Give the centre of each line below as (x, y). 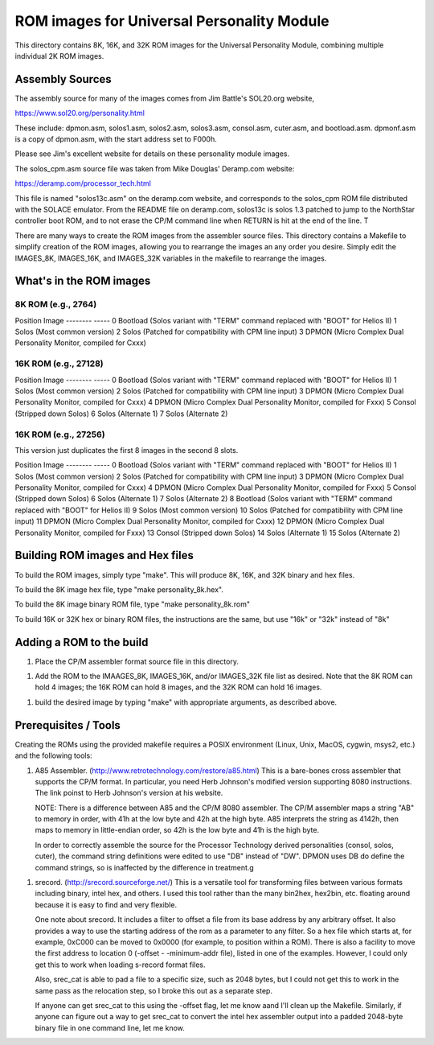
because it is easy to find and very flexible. (106, 904)
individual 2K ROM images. (59, 56)
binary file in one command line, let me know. (110, 1028)
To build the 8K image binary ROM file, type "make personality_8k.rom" (133, 604)
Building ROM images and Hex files (104, 555)
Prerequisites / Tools (68, 725)
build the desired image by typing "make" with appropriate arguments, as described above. (186, 702)
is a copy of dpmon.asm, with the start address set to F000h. (116, 139)
